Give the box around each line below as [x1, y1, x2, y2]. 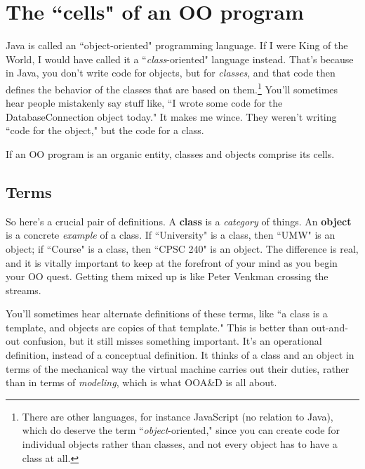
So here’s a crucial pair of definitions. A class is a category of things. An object [6, 213, 352, 228]
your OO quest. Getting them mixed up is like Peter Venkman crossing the [6, 269, 328, 284]
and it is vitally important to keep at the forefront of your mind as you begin [6, 255, 338, 270]
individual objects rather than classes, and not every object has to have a [22, 437, 338, 451]
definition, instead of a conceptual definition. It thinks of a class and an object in [6, 348, 354, 362]
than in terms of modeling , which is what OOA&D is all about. [6, 375, 277, 390]
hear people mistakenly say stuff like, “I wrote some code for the [6, 95, 283, 110]
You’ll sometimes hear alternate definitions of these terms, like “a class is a [6, 306, 328, 321]
